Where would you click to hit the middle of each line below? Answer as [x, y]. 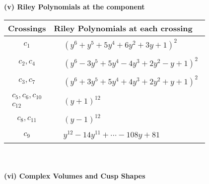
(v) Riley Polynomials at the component [74, 6]
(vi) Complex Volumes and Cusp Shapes [75, 175]
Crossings [27, 28]
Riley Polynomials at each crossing [123, 28]
